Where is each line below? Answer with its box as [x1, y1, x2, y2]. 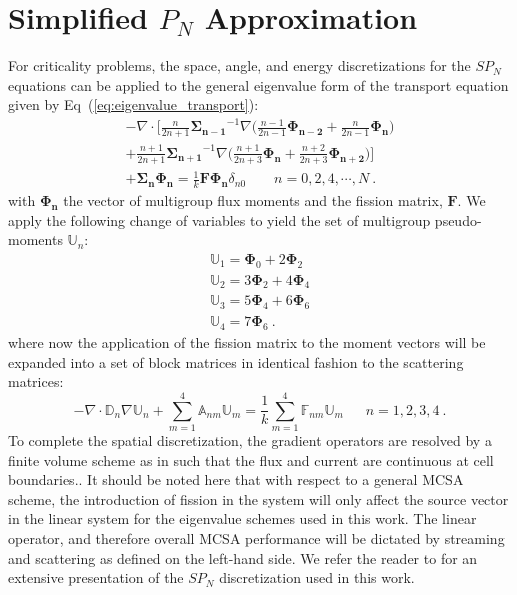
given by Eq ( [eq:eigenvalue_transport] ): [8, 94, 259, 115]
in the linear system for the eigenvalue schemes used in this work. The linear [8, 508, 477, 529]
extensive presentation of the [8, 567, 184, 588]
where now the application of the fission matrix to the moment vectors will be [8, 332, 486, 353]
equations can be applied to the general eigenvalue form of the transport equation [8, 74, 509, 95]
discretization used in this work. [219, 567, 415, 588]
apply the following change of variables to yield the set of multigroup [8, 209, 431, 230]
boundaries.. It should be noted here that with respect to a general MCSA [8, 469, 464, 490]
